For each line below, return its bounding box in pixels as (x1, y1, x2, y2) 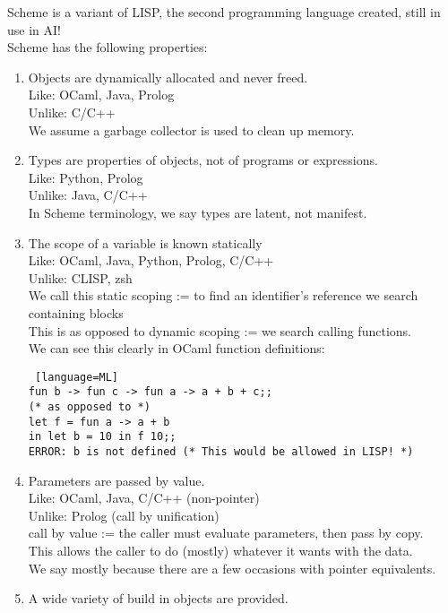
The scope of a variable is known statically (28, 233, 263, 252)
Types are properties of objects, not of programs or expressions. (28, 151, 378, 169)
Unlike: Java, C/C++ (28, 186, 148, 204)
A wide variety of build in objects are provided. (28, 589, 289, 608)
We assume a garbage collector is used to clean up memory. (28, 120, 355, 139)
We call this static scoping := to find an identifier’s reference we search (28, 286, 418, 305)
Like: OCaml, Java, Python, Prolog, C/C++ (28, 251, 274, 270)
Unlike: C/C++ (28, 102, 116, 121)
